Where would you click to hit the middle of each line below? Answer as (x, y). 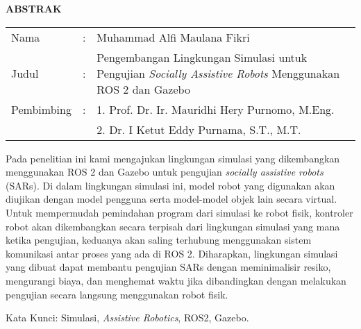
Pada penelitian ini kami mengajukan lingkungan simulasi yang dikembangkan (173, 158)
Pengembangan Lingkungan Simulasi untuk (202, 57)
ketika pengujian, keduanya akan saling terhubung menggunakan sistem (159, 240)
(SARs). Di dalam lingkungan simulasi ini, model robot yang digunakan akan (170, 185)
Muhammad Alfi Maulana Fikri (173, 37)
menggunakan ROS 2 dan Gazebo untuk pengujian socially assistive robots (165, 172)
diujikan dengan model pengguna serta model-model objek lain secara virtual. (171, 199)
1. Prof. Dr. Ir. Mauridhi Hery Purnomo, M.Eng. (216, 109)
